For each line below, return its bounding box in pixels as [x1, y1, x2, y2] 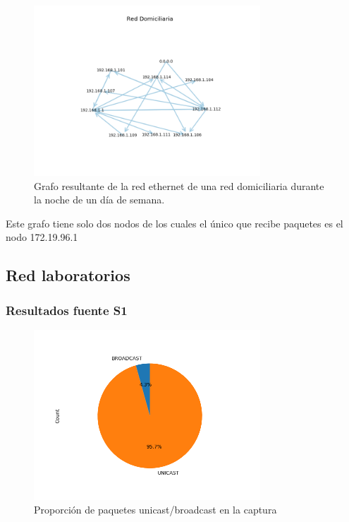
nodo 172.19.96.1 [6, 230, 78, 244]
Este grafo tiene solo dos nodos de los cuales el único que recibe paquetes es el [6, 215, 343, 230]
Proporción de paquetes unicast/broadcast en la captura [34, 502, 277, 517]
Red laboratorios [6, 264, 130, 286]
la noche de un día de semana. [34, 192, 165, 207]
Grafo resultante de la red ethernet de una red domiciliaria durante [34, 178, 324, 193]
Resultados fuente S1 [6, 301, 128, 319]
